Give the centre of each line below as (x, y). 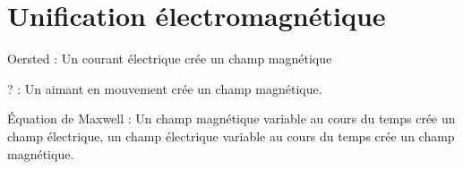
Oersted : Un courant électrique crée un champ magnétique (170, 59)
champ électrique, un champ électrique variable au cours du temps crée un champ (231, 135)
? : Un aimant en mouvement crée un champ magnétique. (165, 88)
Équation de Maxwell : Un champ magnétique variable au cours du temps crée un (231, 118)
